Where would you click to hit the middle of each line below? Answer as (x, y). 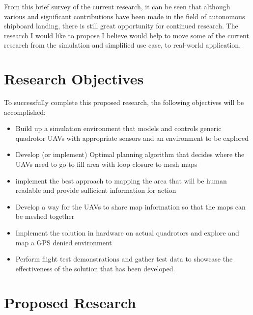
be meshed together (45, 216)
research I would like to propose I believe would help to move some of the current (126, 35)
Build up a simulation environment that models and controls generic (118, 128)
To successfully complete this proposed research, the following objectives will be (124, 102)
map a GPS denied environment (64, 242)
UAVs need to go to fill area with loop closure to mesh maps (106, 164)
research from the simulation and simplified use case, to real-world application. (123, 45)
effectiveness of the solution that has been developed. (95, 268)
